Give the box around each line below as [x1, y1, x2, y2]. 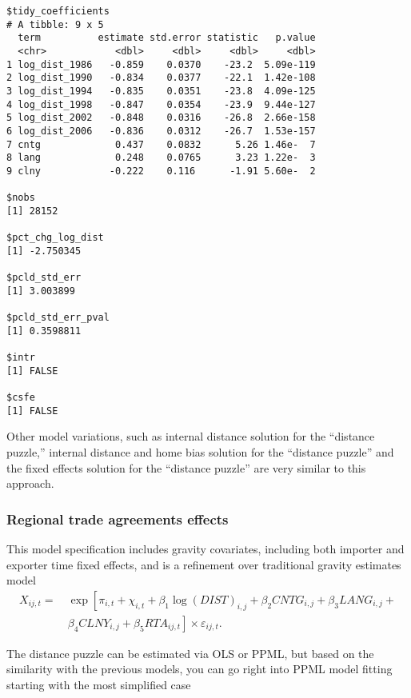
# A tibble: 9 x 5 [6, 18, 104, 30]
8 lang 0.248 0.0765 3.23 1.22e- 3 [6, 152, 316, 164]
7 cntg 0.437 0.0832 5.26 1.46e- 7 [6, 138, 316, 150]
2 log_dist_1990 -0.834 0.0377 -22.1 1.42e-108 [6, 72, 316, 84]
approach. [6, 475, 54, 492]
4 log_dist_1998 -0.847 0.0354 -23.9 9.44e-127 [6, 98, 316, 110]
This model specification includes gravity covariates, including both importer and [6, 540, 405, 556]
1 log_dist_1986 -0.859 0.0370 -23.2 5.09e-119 [6, 58, 316, 70]
